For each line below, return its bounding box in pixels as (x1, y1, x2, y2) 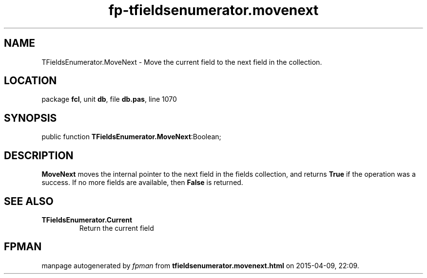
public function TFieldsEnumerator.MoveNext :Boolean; (41, 132, 221, 141)
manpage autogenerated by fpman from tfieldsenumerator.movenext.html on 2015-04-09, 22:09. (41, 261, 359, 270)
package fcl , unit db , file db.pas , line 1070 (41, 95, 177, 104)
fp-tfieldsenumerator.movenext (108, 2, 319, 19)
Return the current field (79, 223, 154, 232)
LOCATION (4, 74, 57, 87)
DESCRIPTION (4, 149, 74, 162)
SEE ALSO (4, 195, 54, 207)
